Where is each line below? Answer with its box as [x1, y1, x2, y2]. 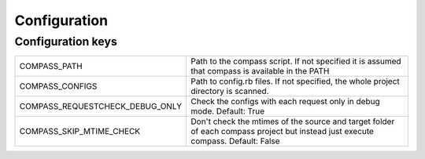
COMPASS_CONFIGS [19, 81, 98, 92]
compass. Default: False [190, 136, 280, 146]
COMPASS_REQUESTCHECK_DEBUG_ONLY [19, 101, 183, 112]
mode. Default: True [190, 106, 265, 117]
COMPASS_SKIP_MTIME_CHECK [19, 126, 141, 137]
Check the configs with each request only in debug [190, 96, 381, 107]
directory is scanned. [190, 86, 269, 97]
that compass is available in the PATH [190, 66, 330, 77]
